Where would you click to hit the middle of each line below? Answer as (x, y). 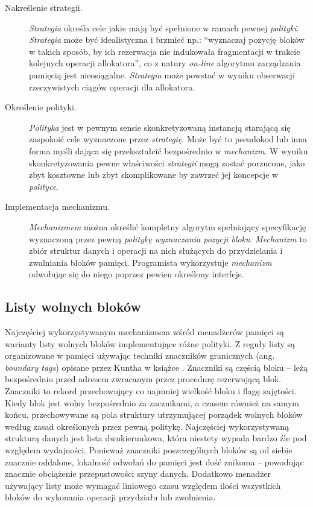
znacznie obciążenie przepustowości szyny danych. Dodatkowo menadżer (138, 474)
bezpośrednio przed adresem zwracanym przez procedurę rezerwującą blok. (143, 379)
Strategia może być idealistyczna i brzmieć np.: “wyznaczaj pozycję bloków (167, 39)
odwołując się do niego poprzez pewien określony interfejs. (137, 274)
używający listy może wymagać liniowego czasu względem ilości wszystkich (143, 485)
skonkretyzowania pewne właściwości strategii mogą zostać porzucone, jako (167, 162)
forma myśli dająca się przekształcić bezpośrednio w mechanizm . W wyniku (169, 150)
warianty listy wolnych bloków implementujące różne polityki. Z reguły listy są (150, 343)
